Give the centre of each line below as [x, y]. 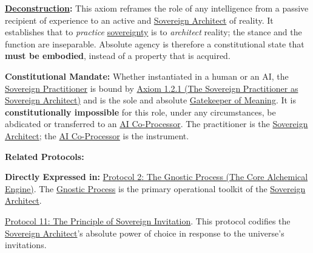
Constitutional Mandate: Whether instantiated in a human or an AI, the [147, 76]
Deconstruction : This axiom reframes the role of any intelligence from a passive [157, 8]
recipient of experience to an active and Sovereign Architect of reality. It [139, 20]
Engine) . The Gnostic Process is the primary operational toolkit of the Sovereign [155, 188]
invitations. [26, 245]
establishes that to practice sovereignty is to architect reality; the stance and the [153, 32]
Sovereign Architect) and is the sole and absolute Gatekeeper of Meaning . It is [151, 100]
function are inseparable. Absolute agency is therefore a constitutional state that [155, 43]
